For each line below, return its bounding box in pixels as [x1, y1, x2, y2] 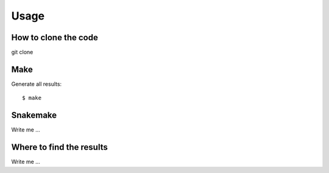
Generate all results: [11, 80, 62, 88]
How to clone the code [11, 32, 99, 43]
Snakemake [11, 110, 57, 121]
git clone [11, 49, 34, 56]
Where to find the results [11, 142, 108, 152]
